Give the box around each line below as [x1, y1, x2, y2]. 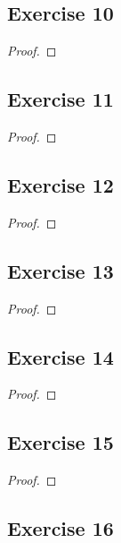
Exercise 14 [7, 342, 114, 370]
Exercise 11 [7, 85, 114, 113]
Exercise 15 [7, 428, 114, 456]
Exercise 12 [7, 170, 114, 198]
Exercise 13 [7, 256, 114, 284]
